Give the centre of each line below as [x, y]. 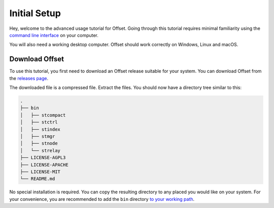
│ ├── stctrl [39, 122]
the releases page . [29, 78]
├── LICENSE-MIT [40, 172]
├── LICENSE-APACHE [44, 165]
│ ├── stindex [40, 129]
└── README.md [38, 179]
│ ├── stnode [39, 143]
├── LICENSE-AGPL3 [43, 158]
